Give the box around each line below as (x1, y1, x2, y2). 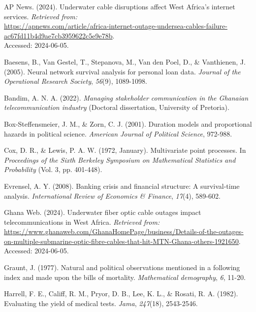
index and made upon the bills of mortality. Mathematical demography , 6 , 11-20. (4, 272, 246, 282)
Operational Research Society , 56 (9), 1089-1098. (4, 76, 147, 86)
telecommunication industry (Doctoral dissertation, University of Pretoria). (4, 102, 229, 112)
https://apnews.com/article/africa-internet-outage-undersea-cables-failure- (4, 21, 227, 31)
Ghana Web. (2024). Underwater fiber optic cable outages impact (4, 207, 201, 217)
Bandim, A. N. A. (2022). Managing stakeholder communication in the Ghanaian (4, 92, 249, 103)
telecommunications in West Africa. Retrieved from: (4, 216, 160, 227)
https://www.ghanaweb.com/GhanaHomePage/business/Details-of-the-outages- (4, 226, 244, 237)
